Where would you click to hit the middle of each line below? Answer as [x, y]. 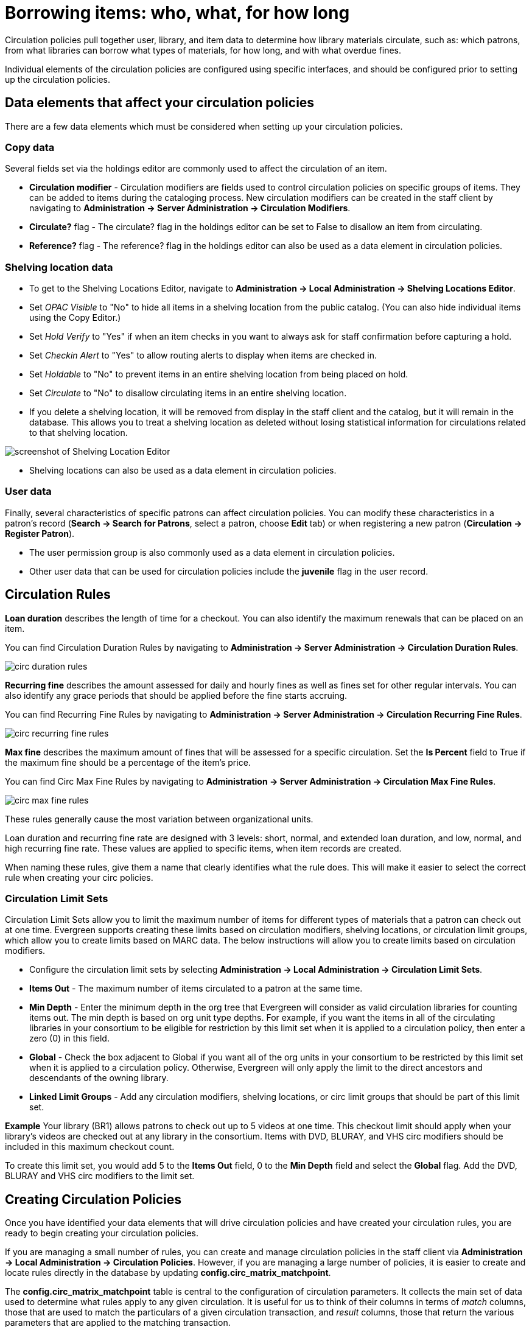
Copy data [30, 147]
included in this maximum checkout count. [90, 1147]
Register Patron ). [40, 533]
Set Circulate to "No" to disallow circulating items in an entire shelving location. [188, 393]
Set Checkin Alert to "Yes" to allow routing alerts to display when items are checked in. [203, 355]
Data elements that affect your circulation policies [160, 103]
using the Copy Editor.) [75, 318]
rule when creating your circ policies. [79, 877]
